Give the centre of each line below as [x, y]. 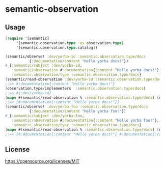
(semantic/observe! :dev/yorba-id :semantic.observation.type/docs [76, 56]
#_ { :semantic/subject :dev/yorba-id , [44, 66]
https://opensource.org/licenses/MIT [42, 161]
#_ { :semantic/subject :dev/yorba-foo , [45, 116]
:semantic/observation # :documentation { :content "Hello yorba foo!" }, [85, 120]
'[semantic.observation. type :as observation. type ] [70, 43]
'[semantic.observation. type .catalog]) [57, 48]
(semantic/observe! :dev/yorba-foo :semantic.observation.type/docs [77, 107]
